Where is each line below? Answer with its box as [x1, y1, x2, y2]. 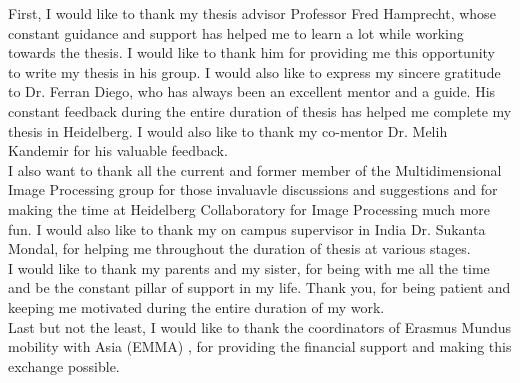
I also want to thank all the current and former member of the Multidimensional [8, 159, 502, 180]
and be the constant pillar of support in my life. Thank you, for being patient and [8, 277, 511, 298]
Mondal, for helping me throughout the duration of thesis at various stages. [8, 238, 471, 259]
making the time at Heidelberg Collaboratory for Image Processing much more [8, 198, 491, 219]
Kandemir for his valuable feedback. [8, 140, 228, 161]
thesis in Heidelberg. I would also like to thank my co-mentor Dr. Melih [8, 120, 448, 141]
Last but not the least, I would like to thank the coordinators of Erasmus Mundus [8, 316, 512, 337]
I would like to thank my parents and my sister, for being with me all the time [8, 257, 490, 278]
